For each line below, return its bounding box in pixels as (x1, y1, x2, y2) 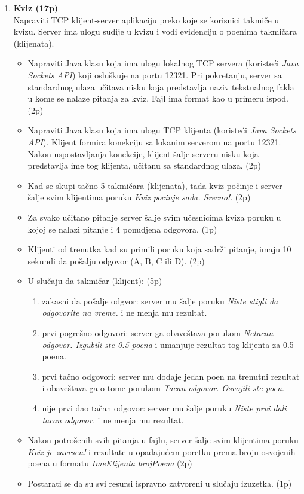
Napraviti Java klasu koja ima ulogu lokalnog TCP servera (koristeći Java (27, 57, 299, 69)
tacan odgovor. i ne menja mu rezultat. (42, 413, 184, 426)
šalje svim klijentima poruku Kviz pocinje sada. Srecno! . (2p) (27, 191, 251, 203)
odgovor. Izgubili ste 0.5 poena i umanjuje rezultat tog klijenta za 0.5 (42, 338, 294, 350)
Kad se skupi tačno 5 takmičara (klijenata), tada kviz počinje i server (27, 179, 282, 191)
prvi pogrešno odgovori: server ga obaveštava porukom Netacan (42, 327, 274, 339)
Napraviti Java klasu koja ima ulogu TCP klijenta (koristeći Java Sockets (27, 124, 296, 136)
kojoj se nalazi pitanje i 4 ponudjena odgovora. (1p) (27, 222, 217, 235)
